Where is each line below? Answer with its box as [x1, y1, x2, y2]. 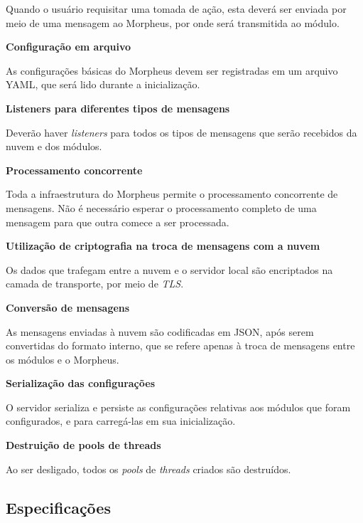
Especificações [6, 496, 111, 518]
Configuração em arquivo [6, 39, 131, 54]
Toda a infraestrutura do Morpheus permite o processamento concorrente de [6, 186, 338, 201]
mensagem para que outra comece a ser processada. [6, 214, 229, 229]
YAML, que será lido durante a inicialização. [6, 77, 200, 92]
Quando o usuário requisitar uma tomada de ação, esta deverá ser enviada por [6, 1, 347, 16]
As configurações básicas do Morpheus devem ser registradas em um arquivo [6, 63, 338, 78]
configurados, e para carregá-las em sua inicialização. [6, 413, 236, 428]
